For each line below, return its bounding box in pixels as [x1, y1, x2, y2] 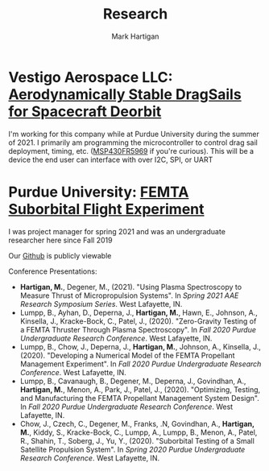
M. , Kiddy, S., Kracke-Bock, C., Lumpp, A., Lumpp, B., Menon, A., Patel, [19, 428, 258, 437]
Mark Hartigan [111, 31, 159, 41]
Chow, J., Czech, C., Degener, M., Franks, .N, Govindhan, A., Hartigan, [19, 419, 255, 428]
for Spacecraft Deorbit [8, 102, 162, 121]
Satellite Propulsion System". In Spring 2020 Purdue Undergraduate [19, 444, 246, 454]
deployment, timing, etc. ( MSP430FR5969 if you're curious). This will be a [8, 146, 255, 155]
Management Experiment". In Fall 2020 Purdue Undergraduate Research [19, 359, 262, 369]
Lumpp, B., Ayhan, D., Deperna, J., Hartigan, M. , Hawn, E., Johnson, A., [19, 308, 258, 317]
